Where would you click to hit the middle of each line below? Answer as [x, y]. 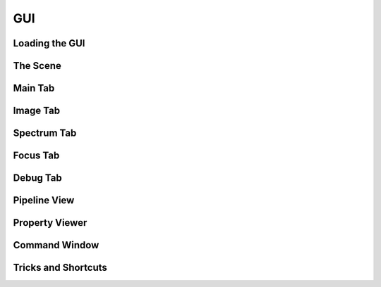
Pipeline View [44, 200]
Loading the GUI [49, 43]
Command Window [56, 245]
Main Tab [34, 88]
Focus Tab [36, 156]
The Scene [37, 66]
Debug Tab [38, 178]
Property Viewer [50, 223]
